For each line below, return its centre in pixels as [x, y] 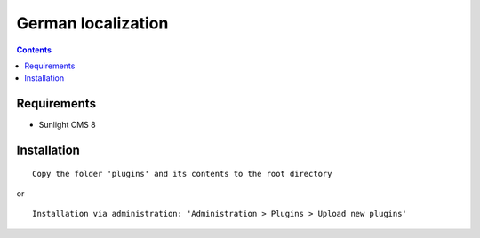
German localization [92, 23]
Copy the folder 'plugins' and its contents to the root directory [182, 174]
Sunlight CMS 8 [68, 125]
